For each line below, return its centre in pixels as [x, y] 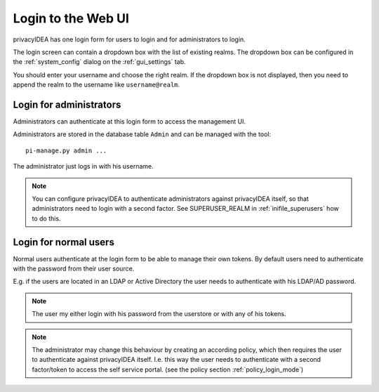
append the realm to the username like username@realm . [97, 85]
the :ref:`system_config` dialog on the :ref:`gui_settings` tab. [99, 62]
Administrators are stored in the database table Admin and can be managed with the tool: [142, 134]
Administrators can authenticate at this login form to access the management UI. [129, 122]
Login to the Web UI [71, 18]
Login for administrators [67, 104]
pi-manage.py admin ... [66, 150]
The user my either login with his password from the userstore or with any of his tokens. [159, 314]
